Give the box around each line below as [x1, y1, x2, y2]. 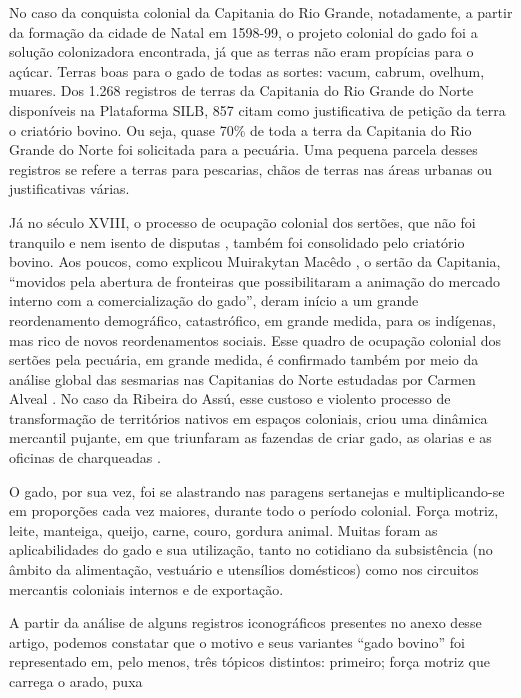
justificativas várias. [9, 178, 130, 199]
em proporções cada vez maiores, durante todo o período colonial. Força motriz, [9, 500, 499, 521]
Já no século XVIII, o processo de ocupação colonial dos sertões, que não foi [9, 211, 476, 232]
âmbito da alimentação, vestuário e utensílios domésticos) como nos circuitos [9, 559, 479, 580]
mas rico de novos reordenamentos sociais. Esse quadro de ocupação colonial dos [9, 329, 502, 350]
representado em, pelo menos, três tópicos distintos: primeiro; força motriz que [9, 651, 490, 672]
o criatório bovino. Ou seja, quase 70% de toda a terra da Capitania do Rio [9, 119, 472, 140]
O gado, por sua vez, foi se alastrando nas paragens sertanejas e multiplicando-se [9, 480, 505, 501]
